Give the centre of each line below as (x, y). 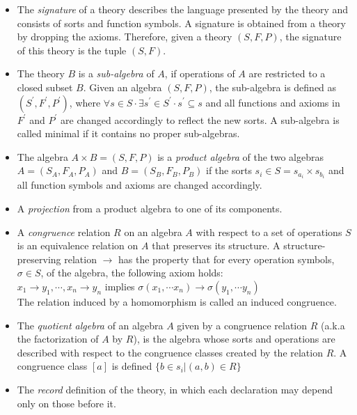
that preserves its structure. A (216, 245)
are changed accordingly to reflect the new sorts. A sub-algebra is (200, 119)
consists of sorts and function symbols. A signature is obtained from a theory (181, 23)
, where (85, 102)
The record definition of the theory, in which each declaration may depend (175, 389)
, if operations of (200, 73)
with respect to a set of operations (269, 232)
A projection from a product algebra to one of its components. (150, 209)
